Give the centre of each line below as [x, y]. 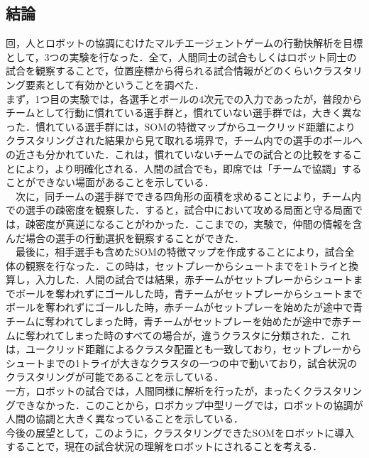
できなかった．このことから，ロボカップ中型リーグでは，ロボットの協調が [189, 404]
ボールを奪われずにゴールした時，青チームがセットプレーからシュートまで [189, 293]
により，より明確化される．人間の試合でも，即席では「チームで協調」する [188, 168]
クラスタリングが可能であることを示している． [115, 377]
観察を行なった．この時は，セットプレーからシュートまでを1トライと [187, 265]
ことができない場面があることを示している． [110, 182]
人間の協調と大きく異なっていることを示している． [125, 419]
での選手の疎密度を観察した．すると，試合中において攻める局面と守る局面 [180, 210]
